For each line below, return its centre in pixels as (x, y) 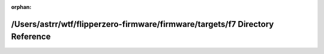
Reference (31, 37)
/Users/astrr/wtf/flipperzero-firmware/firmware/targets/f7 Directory (142, 24)
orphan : (21, 7)
